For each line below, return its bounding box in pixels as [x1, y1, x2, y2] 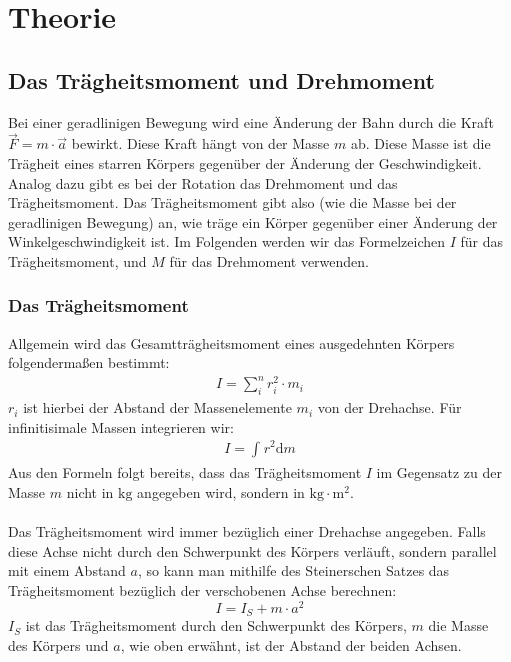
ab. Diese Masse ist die [350, 133, 491, 154]
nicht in [66, 481, 114, 502]
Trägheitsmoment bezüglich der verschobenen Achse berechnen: [8, 579, 397, 600]
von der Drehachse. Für [317, 397, 462, 418]
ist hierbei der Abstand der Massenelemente [23, 397, 292, 418]
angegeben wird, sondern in [137, 481, 305, 502]
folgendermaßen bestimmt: [8, 352, 170, 373]
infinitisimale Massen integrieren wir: [8, 416, 234, 437]
